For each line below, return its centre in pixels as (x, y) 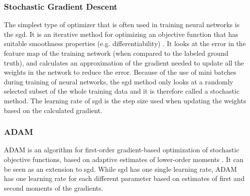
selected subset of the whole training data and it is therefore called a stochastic (122, 91)
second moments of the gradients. (54, 188)
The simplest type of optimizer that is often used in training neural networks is (122, 24)
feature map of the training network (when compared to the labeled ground (116, 53)
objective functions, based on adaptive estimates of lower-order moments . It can (124, 159)
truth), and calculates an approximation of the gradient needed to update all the (124, 62)
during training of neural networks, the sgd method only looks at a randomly (119, 81)
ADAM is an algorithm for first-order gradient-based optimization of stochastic (122, 150)
